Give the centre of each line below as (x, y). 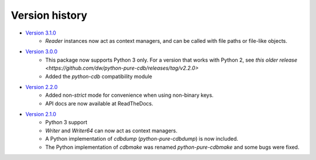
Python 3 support (66, 122)
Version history (49, 15)
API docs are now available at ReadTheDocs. (99, 103)
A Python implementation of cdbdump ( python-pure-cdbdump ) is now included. (142, 139)
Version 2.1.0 (41, 114)
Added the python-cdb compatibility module (99, 76)
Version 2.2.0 (42, 87)
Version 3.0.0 (42, 52)
